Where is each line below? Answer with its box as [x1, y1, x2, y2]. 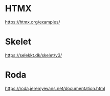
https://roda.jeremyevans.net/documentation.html [5, 85, 105, 91]
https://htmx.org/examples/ [5, 19, 60, 25]
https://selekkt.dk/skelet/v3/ [5, 52, 62, 58]
